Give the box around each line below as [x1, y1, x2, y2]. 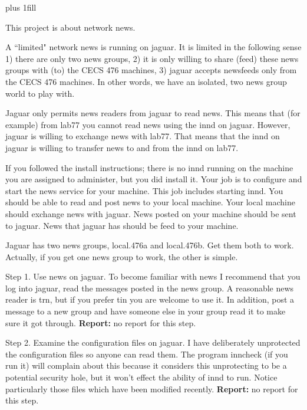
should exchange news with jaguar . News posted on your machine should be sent [5, 207, 296, 219]
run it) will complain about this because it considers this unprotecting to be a [5, 359, 287, 372]
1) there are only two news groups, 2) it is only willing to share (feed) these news [5, 52, 299, 64]
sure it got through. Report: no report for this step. [5, 316, 196, 329]
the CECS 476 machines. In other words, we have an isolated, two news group [5, 75, 287, 87]
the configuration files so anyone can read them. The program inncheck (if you [5, 347, 288, 360]
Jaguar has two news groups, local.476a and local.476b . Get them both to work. [5, 239, 294, 251]
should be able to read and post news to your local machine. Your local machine [5, 196, 295, 208]
